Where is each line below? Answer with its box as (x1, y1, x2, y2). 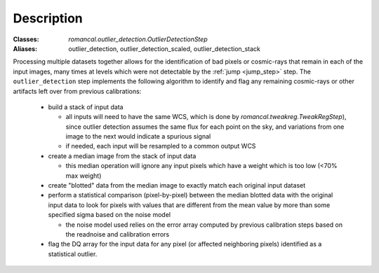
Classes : (13, 35, 39, 43)
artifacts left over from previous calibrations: (13, 87, 142, 95)
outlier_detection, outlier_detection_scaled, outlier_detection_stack (68, 44, 261, 52)
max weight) (65, 171, 102, 180)
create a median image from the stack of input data (48, 151, 197, 160)
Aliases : (13, 44, 38, 52)
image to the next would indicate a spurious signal (65, 132, 211, 141)
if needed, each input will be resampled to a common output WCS (65, 142, 256, 150)
